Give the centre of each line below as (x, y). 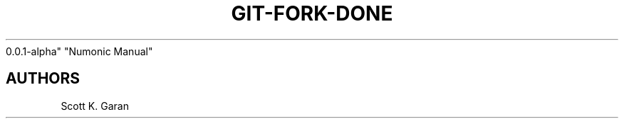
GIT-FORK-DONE (312, 13)
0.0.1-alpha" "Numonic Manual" (79, 51)
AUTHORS (43, 79)
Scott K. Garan (95, 106)
